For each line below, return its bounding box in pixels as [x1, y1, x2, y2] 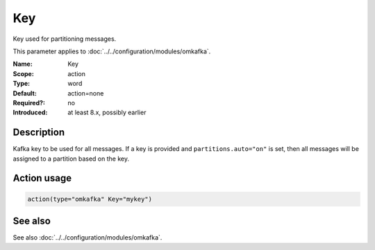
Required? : [12, 98, 45, 107]
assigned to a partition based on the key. [12, 154, 130, 163]
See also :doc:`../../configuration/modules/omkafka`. [12, 233, 162, 242]
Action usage [12, 172, 72, 184]
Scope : [12, 69, 34, 78]
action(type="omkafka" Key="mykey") [27, 195, 153, 203]
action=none [67, 89, 104, 97]
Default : [12, 89, 37, 97]
